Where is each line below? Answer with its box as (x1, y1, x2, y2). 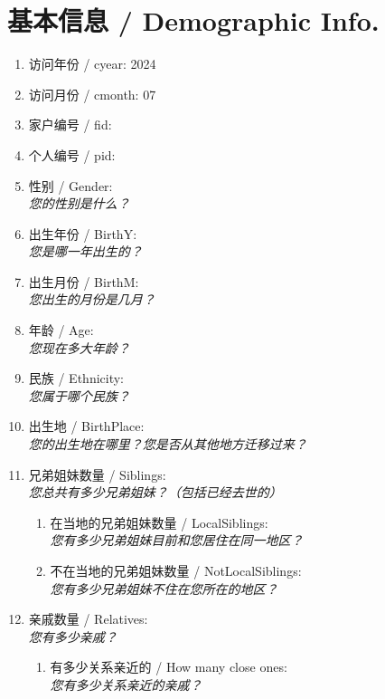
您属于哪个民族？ (28, 386, 130, 405)
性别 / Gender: (28, 176, 113, 195)
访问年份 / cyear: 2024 (28, 54, 156, 73)
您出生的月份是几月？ (28, 290, 155, 309)
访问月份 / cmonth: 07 (28, 84, 156, 103)
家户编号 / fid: (28, 115, 112, 134)
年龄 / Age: (28, 321, 94, 340)
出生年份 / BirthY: (28, 224, 137, 243)
